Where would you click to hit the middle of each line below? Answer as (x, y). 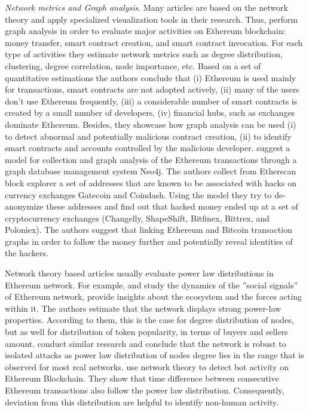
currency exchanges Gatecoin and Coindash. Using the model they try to (138, 194)
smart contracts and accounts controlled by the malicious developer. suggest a (148, 148)
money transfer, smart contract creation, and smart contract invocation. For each (154, 42)
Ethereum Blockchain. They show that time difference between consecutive (142, 378)
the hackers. (27, 253)
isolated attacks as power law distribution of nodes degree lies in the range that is (154, 355)
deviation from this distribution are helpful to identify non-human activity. (142, 402)
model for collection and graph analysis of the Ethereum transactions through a (151, 159)
